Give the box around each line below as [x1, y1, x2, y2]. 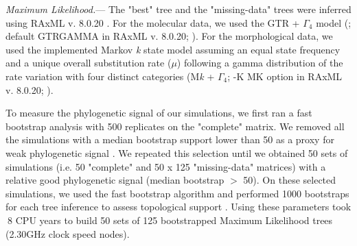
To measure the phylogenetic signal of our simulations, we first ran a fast [5, 106, 312, 120]
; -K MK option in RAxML [227, 69, 343, 83]
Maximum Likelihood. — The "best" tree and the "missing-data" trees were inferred [5, 2, 352, 16]
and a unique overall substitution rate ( [5, 56, 172, 70]
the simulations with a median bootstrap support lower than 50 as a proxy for [5, 132, 334, 147]
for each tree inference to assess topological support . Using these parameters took [5, 199, 352, 214]
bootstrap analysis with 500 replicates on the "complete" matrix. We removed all [5, 119, 345, 133]
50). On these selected [243, 173, 336, 187]
